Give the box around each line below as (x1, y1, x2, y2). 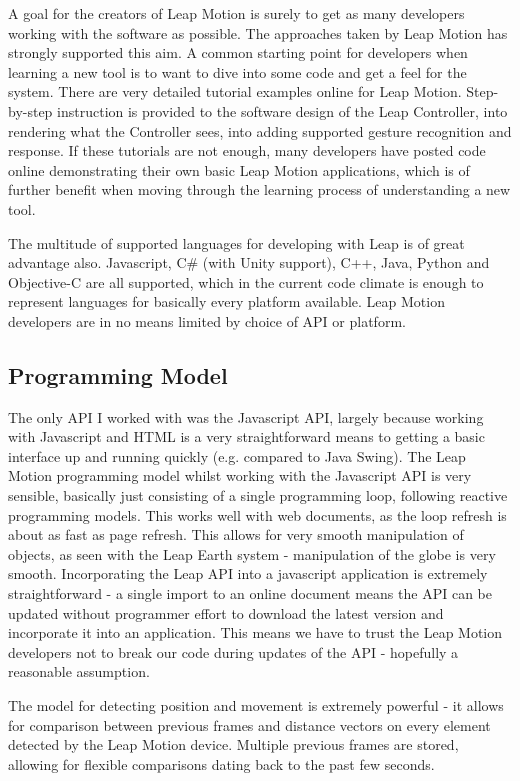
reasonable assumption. (8, 661, 150, 682)
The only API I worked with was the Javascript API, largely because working (8, 406, 484, 427)
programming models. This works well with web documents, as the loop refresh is (8, 504, 507, 525)
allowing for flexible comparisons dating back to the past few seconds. (8, 753, 435, 774)
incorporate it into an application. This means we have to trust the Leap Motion (8, 622, 503, 643)
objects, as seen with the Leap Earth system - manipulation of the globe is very (8, 543, 496, 564)
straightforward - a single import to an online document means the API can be (8, 583, 492, 604)
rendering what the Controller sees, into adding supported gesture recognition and (8, 120, 512, 141)
